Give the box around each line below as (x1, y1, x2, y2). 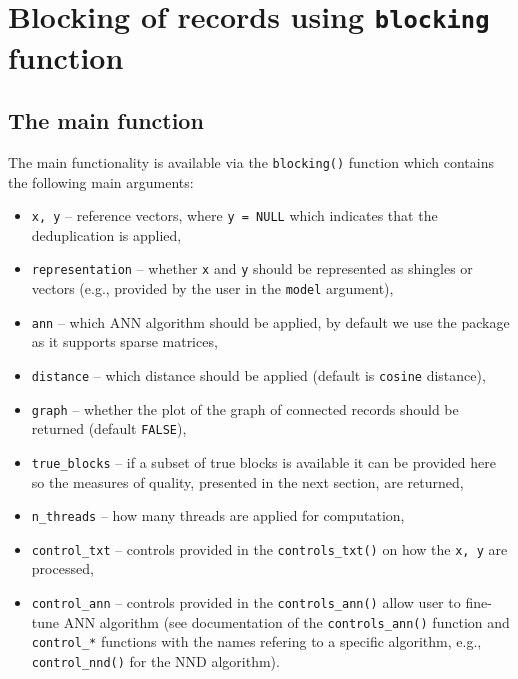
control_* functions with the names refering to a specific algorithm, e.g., (31, 631, 482, 652)
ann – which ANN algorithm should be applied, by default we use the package (31, 311, 510, 332)
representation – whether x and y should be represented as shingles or (31, 258, 473, 279)
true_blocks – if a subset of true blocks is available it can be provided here (31, 451, 496, 472)
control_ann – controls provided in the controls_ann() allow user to (31, 592, 461, 613)
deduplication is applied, (31, 224, 182, 245)
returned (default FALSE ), (31, 418, 187, 439)
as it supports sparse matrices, (31, 331, 218, 352)
